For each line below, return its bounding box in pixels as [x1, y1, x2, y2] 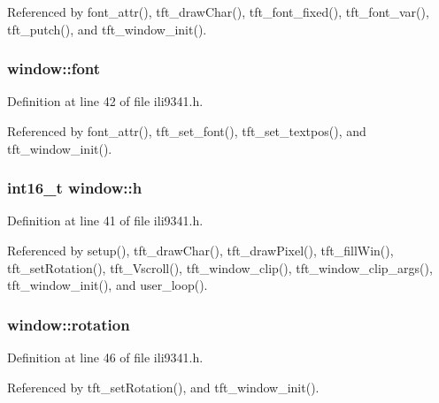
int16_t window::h [7, 177, 142, 199]
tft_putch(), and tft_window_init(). [7, 19, 207, 38]
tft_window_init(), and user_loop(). [7, 276, 208, 294]
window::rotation [7, 313, 130, 335]
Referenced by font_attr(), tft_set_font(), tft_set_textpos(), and [7, 122, 366, 140]
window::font [7, 57, 101, 80]
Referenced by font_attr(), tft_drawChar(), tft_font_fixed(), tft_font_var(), [7, 3, 429, 20]
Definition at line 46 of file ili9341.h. [7, 348, 204, 366]
